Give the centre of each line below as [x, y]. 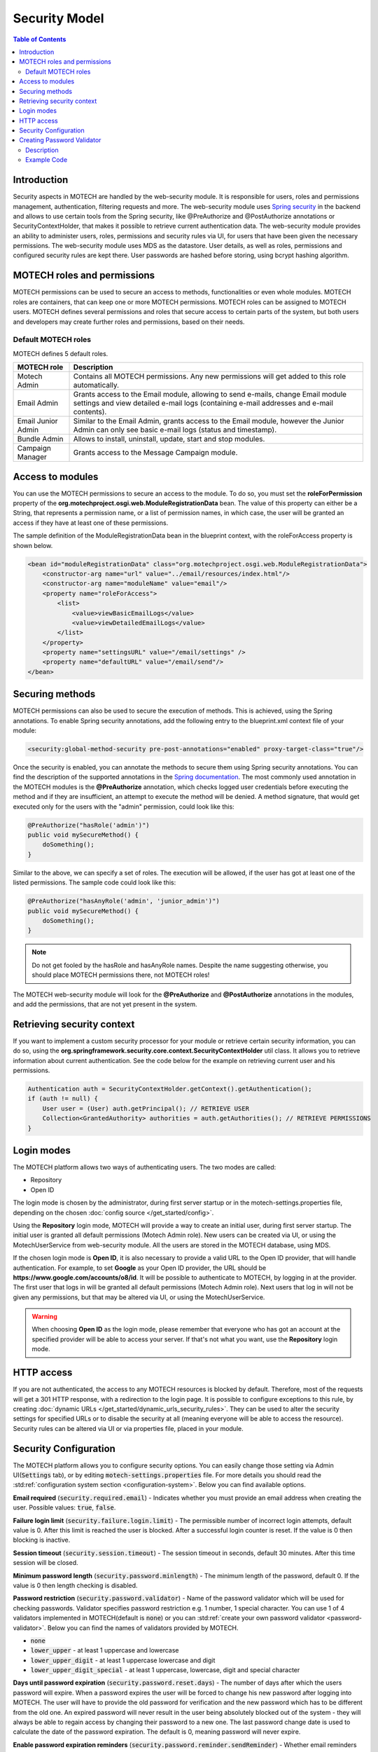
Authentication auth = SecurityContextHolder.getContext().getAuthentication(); [170, 1089]
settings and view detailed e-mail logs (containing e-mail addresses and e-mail [203, 403]
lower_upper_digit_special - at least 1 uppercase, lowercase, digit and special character [165, 1670]
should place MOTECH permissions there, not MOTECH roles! [121, 975]
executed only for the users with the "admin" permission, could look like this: [124, 807]
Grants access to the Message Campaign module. [155, 453]
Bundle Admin [40, 439]
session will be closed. [45, 1563]
